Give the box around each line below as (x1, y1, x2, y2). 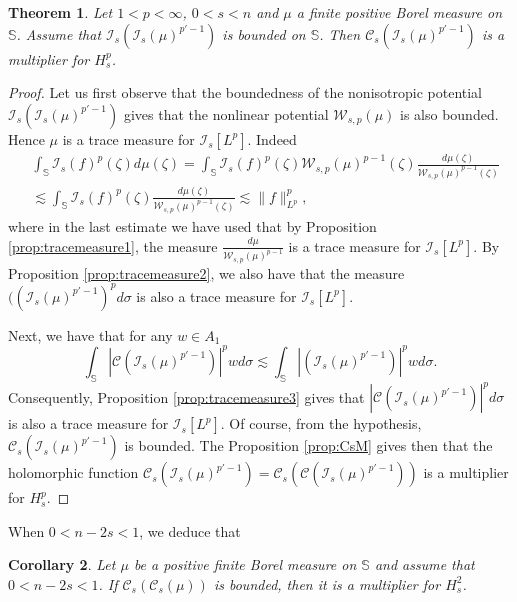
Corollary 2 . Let (8, 554, 116, 575)
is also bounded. (400, 103, 499, 124)
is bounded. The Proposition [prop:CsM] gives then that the (124, 435, 493, 456)
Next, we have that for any (8, 324, 173, 345)
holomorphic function (8, 462, 139, 483)
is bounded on (222, 23, 306, 44)
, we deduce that (139, 520, 241, 541)
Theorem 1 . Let (8, 2, 113, 22)
